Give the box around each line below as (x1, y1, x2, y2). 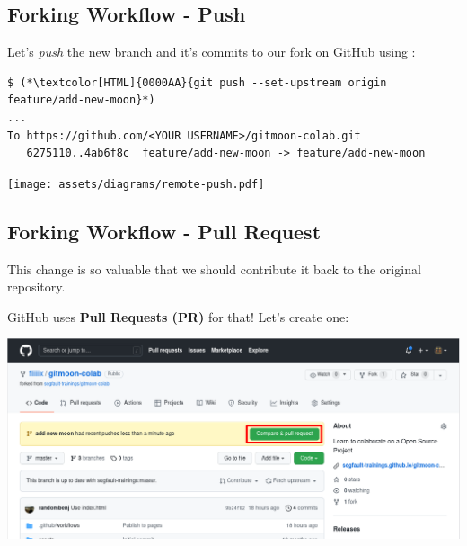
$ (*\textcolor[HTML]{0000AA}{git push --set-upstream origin (7, 76, 387, 89)
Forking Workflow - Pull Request (7, 217, 322, 245)
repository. (7, 277, 66, 296)
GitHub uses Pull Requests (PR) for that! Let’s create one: (7, 307, 349, 326)
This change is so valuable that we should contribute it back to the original (7, 259, 421, 278)
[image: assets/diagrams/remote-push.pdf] (7, 177, 265, 191)
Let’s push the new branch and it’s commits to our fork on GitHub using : (7, 42, 416, 61)
